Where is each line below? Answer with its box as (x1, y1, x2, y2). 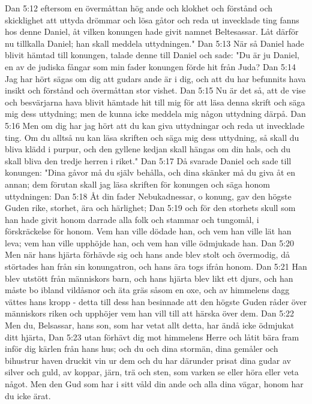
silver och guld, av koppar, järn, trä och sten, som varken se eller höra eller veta (5, 366, 299, 378)
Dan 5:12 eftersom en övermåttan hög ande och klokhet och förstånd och (5, 2, 273, 14)
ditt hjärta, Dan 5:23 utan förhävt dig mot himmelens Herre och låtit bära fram (5, 330, 299, 343)
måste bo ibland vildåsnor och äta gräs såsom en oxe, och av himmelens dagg (5, 284, 290, 296)
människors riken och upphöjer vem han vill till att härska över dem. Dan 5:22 (5, 307, 295, 319)
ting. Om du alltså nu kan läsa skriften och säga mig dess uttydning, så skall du (5, 131, 299, 143)
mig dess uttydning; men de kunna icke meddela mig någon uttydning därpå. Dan (5, 107, 306, 120)
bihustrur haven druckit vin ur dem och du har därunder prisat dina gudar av (5, 354, 291, 366)
